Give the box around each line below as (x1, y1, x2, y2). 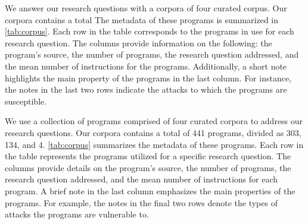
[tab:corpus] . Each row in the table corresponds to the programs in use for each (5, 25, 294, 37)
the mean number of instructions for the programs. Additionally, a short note (5, 59, 287, 72)
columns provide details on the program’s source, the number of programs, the (5, 161, 291, 173)
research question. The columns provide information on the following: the (5, 36, 272, 49)
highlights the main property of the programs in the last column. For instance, (5, 71, 292, 84)
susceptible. (5, 94, 47, 107)
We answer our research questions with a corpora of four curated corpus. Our (5, 2, 287, 14)
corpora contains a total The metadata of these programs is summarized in (5, 13, 279, 26)
